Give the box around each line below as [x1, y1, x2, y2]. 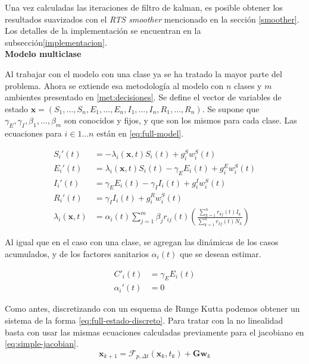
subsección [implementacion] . [5, 36, 107, 48]
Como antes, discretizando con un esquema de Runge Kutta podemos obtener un [5, 302, 300, 315]
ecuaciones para [5, 127, 62, 140]
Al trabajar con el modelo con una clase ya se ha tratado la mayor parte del [5, 67, 282, 80]
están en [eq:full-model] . [96, 127, 184, 140]
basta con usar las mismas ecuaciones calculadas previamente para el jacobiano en [5, 325, 304, 338]
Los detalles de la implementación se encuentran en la [5, 24, 201, 37]
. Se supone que [202, 102, 260, 115]
